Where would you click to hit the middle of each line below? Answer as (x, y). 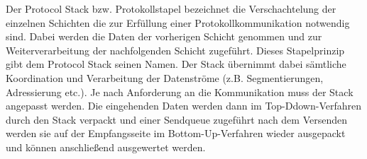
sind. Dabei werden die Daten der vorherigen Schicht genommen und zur (164, 36)
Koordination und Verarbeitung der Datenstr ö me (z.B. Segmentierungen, (165, 77)
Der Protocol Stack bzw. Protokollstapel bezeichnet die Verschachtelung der (171, 8)
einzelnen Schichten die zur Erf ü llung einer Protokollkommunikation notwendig (178, 22)
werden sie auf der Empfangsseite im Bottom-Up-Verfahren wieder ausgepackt (176, 133)
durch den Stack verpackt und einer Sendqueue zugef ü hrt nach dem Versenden (176, 119)
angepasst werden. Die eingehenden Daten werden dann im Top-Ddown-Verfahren (184, 106)
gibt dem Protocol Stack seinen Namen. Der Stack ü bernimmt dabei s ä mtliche (176, 64)
